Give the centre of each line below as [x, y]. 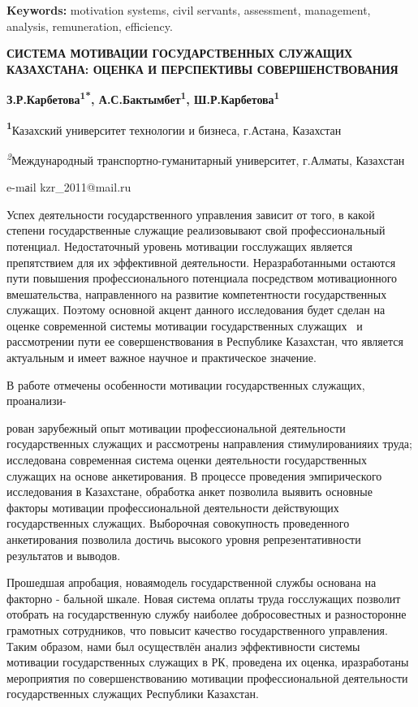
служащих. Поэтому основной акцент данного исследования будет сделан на [196, 310]
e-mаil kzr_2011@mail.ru [69, 187]
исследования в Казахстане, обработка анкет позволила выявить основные [190, 491]
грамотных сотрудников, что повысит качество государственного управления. [197, 629]
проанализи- [37, 401]
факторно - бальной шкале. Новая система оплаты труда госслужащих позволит [204, 598]
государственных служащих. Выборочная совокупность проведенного [178, 523]
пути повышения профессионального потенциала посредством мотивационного [202, 278]
